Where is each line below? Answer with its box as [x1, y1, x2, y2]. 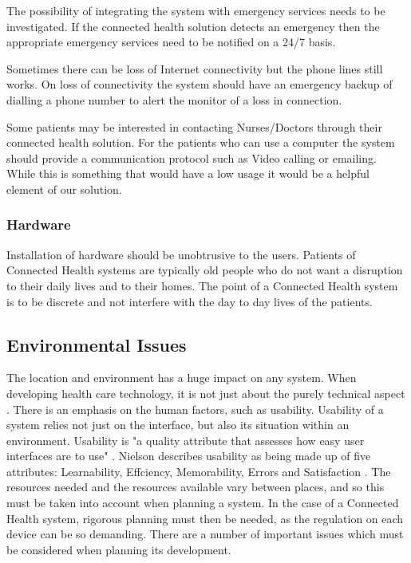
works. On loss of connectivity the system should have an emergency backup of [6, 76, 393, 93]
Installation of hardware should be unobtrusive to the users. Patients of [6, 246, 356, 262]
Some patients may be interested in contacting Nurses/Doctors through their [6, 118, 382, 135]
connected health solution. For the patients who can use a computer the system [6, 134, 395, 151]
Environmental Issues [6, 332, 187, 356]
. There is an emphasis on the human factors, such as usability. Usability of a [6, 400, 384, 417]
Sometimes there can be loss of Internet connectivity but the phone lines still [6, 60, 383, 77]
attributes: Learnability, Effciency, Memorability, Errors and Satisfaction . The [6, 463, 391, 479]
